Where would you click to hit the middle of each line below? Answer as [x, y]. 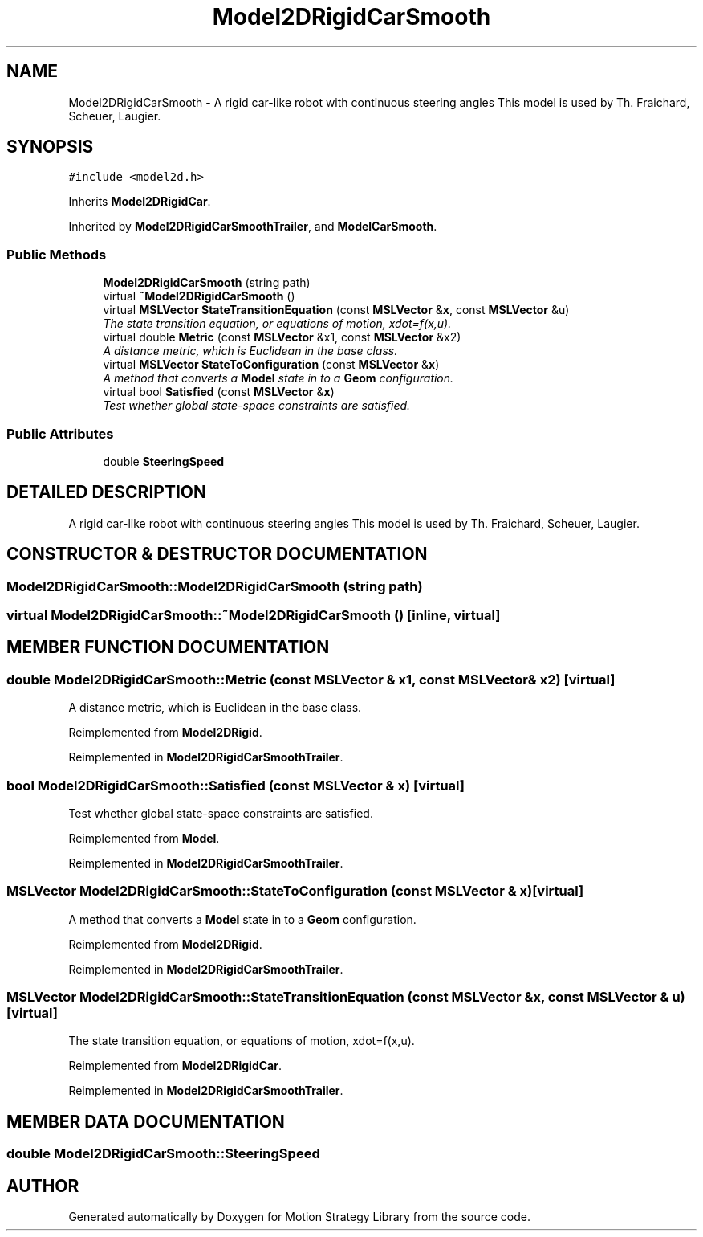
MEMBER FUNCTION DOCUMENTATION [168, 647]
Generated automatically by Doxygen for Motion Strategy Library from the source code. [300, 1217]
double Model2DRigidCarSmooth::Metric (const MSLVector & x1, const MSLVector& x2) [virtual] [311, 679]
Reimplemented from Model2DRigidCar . [175, 1066]
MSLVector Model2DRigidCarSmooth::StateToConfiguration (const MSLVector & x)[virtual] [295, 891]
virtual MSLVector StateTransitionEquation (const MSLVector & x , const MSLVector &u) [336, 310]
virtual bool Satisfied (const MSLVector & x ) [219, 392]
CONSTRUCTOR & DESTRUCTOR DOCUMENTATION [217, 554]
